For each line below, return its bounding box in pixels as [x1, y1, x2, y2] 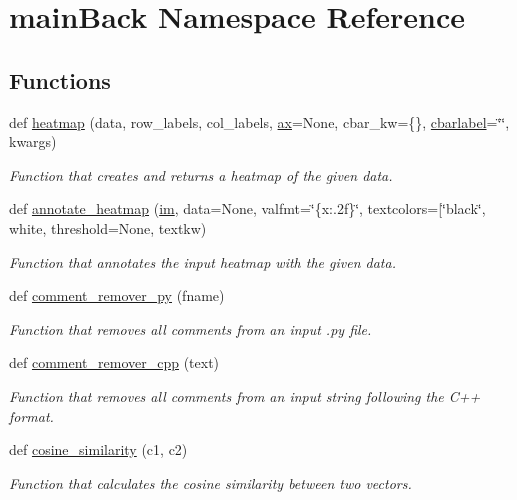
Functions [9, 64, 111, 95]
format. [9, 405, 54, 426]
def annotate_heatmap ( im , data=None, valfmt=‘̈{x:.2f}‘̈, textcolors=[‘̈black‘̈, [9, 198, 486, 219]
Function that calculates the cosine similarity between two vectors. [9, 472, 412, 493]
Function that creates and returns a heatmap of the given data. [9, 164, 393, 185]
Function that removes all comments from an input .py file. [9, 318, 372, 339]
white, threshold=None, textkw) [9, 217, 207, 238]
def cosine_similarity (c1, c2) [9, 439, 188, 460]
